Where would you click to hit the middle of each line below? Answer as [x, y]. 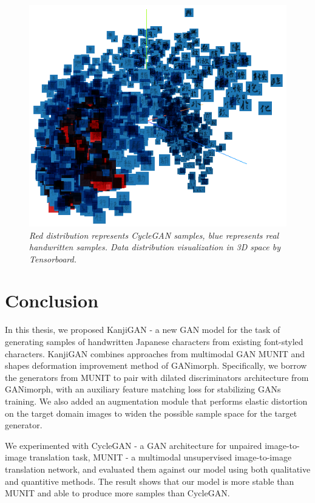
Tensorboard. [53, 258]
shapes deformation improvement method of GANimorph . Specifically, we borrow [156, 365]
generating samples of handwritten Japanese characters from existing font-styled [154, 341]
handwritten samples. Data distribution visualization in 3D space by [155, 247]
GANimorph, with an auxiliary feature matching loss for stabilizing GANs [143, 389]
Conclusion [52, 300]
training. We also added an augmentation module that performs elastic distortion [156, 401]
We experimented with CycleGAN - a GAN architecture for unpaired [134, 445]
